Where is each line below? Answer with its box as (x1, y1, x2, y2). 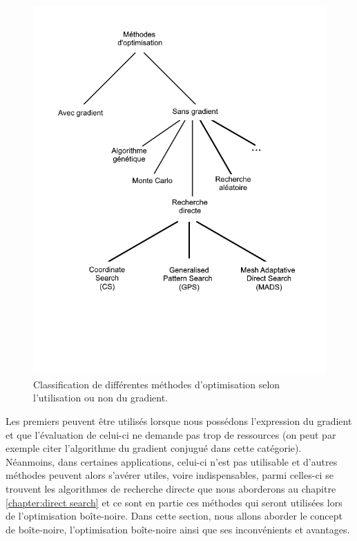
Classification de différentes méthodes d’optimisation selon (33, 377, 280, 391)
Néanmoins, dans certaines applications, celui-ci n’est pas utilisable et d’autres (6, 454, 338, 468)
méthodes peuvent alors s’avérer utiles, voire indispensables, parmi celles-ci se (6, 468, 334, 482)
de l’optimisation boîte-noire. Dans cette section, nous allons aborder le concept (6, 509, 342, 523)
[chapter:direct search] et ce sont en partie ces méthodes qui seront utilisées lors (6, 495, 342, 509)
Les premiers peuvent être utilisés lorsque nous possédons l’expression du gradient (6, 413, 352, 428)
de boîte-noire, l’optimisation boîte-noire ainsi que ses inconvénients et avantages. (6, 522, 350, 536)
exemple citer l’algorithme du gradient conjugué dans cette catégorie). (6, 441, 302, 455)
